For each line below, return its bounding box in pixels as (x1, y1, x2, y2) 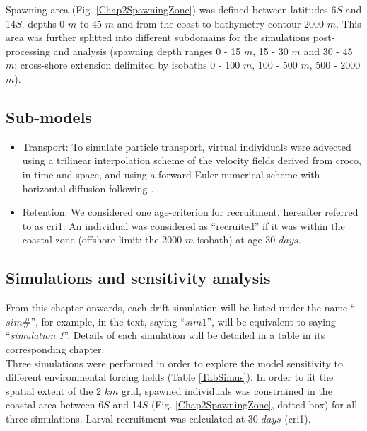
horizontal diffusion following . (22, 180, 154, 195)
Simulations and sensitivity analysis (6, 267, 271, 289)
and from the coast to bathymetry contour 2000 (117, 16, 324, 30)
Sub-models (6, 105, 92, 127)
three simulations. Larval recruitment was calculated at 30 (6, 410, 258, 425)
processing (6, 43, 50, 58)
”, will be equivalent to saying (206, 314, 336, 328)
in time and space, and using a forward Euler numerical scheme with (22, 166, 320, 181)
